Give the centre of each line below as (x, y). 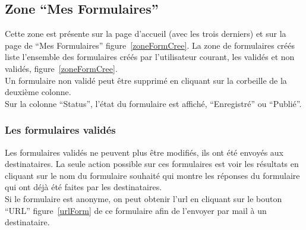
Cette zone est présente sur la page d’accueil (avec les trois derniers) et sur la (146, 34)
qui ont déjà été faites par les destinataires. (83, 187)
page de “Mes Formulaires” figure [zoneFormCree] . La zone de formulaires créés (150, 45)
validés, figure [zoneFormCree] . (61, 68)
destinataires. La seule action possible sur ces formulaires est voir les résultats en (152, 164)
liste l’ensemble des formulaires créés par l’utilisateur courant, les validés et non (150, 57)
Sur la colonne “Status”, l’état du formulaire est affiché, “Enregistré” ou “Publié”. (153, 103)
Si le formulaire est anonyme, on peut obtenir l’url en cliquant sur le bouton (143, 198)
